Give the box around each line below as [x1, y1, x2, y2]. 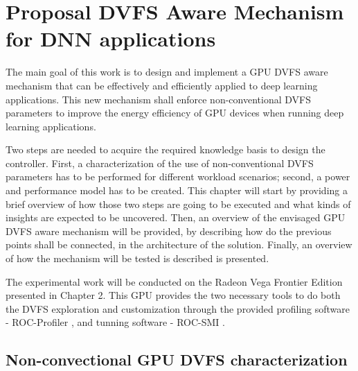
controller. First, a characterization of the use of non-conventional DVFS [6, 155, 314, 170]
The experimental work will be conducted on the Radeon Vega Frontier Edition [6, 274, 343, 288]
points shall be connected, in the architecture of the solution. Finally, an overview [6, 237, 352, 252]
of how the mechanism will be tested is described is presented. [6, 251, 269, 266]
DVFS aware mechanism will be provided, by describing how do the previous [6, 223, 332, 238]
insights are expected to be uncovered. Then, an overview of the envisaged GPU [6, 210, 346, 225]
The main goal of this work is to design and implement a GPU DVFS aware [6, 64, 328, 79]
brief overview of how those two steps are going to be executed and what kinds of [6, 196, 351, 211]
